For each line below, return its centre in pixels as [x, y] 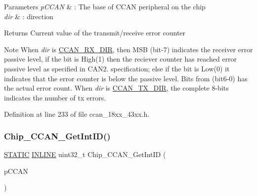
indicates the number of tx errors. [55, 97]
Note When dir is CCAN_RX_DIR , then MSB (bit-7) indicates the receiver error [128, 49]
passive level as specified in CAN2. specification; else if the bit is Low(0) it [117, 68]
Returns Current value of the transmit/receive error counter [95, 33]
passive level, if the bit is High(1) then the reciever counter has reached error [121, 59]
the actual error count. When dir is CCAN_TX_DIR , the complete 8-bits [116, 88]
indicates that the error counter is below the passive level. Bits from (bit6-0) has [126, 78]
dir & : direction [29, 16]
